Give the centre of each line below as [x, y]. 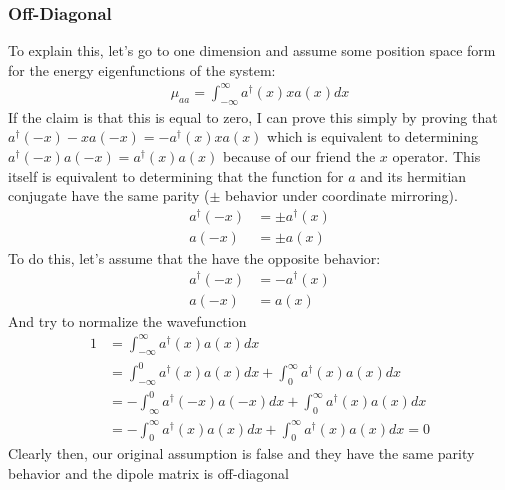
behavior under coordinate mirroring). [341, 195]
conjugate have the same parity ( [109, 195]
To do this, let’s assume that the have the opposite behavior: [194, 257]
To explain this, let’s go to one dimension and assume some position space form [252, 50]
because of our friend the [299, 155]
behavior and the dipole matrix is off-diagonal [148, 473]
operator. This [436, 155]
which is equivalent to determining [372, 136]
